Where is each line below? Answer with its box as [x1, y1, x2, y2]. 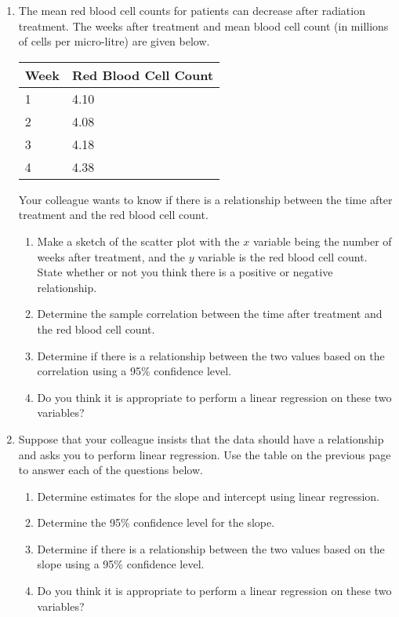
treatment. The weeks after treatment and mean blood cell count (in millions [18, 17, 389, 34]
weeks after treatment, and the [37, 248, 185, 265]
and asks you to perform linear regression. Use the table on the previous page [18, 446, 391, 462]
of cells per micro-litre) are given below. [18, 33, 210, 49]
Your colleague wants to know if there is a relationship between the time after [18, 191, 393, 207]
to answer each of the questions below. [18, 462, 203, 478]
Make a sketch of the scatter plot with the [37, 232, 240, 249]
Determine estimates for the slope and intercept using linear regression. [37, 487, 380, 504]
